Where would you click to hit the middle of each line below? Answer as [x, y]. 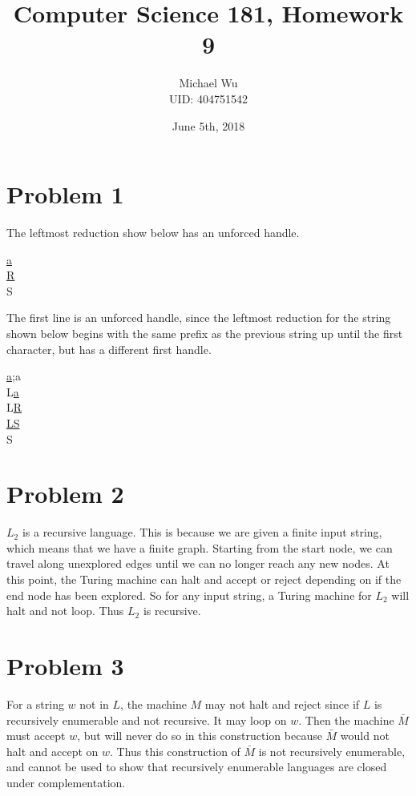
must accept [36, 736]
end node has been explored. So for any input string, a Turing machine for [189, 595]
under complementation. [66, 782]
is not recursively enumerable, [332, 751]
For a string [35, 704]
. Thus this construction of [175, 751]
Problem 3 [65, 666]
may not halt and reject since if [282, 704]
